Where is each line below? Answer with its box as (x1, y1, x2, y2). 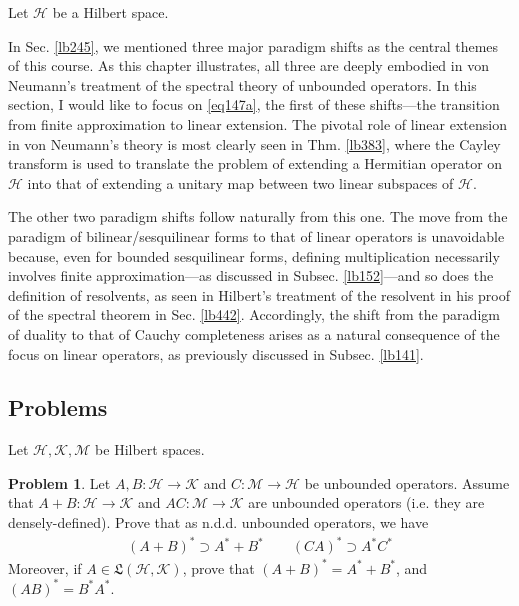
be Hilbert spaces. (95, 439, 205, 460)
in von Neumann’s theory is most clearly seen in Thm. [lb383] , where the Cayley (8, 133, 501, 154)
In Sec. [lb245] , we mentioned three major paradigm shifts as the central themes (8, 35, 499, 56)
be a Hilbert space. (52, 2, 169, 22)
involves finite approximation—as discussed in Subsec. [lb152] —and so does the (8, 265, 494, 286)
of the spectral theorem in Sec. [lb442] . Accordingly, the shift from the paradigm (8, 304, 500, 325)
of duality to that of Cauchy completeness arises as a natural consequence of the (8, 323, 500, 344)
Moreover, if (8, 557, 82, 578)
